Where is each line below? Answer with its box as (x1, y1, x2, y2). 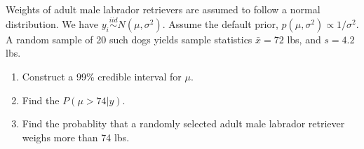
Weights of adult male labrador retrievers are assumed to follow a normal (6, 2, 321, 16)
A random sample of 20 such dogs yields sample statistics (6, 31, 252, 46)
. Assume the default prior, (162, 16, 278, 31)
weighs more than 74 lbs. (22, 129, 130, 144)
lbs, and (287, 31, 321, 46)
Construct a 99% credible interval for (22, 69, 182, 83)
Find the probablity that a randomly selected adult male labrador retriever (22, 116, 345, 131)
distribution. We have (6, 16, 98, 31)
